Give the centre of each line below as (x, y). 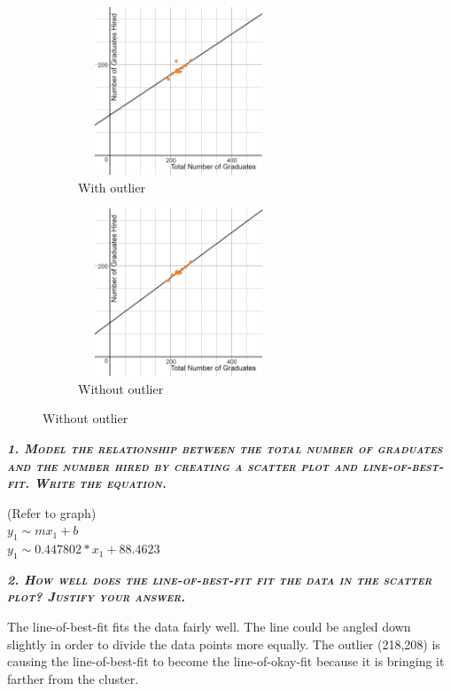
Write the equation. (100, 483)
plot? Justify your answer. (96, 597)
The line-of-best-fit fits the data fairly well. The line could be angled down (209, 627)
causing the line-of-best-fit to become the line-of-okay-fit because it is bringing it (226, 661)
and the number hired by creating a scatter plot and (183, 465)
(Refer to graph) (52, 512)
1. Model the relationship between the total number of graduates (225, 448)
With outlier (112, 187)
